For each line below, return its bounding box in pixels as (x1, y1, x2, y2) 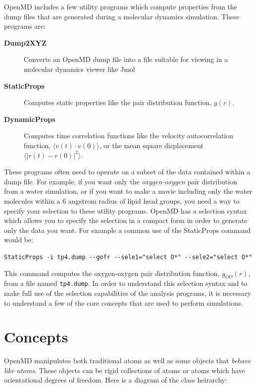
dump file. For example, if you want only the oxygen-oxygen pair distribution (4, 176, 237, 186)
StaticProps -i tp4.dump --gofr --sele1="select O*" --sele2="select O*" (4, 253, 253, 261)
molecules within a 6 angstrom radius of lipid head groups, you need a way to (4, 195, 240, 206)
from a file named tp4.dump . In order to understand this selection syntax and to (4, 278, 248, 288)
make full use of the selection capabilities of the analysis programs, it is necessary (4, 287, 251, 298)
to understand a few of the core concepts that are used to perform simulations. (4, 297, 243, 308)
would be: (4, 234, 34, 245)
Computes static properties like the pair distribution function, (24, 97, 212, 108)
